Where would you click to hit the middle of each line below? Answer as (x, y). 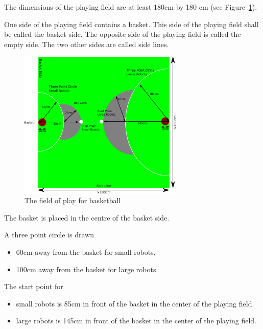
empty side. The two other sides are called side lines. (87, 44)
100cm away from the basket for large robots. (87, 269)
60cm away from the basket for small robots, (86, 251)
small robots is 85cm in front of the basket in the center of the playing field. (135, 303)
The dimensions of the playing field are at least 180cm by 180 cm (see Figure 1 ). (131, 7)
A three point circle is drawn (49, 235)
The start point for (34, 286)
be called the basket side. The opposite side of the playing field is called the (123, 34)
